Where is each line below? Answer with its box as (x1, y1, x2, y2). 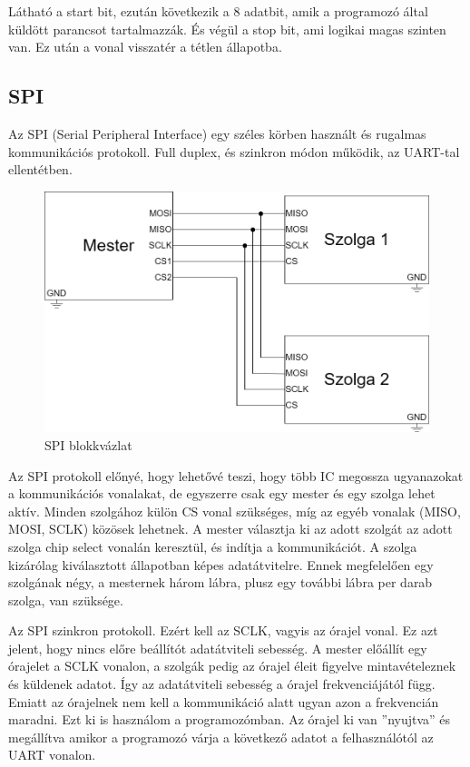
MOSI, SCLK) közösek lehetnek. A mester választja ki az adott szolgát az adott (8, 519, 453, 538)
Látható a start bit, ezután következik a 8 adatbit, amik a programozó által (8, 2, 428, 20)
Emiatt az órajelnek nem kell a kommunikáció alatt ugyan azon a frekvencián (8, 692, 439, 711)
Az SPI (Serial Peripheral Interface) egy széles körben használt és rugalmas (8, 123, 426, 143)
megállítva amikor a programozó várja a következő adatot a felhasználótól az (8, 727, 434, 746)
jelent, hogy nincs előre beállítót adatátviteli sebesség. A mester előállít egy (8, 638, 427, 657)
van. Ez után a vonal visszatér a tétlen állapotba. (8, 37, 282, 56)
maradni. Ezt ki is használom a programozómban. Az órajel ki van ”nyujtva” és (8, 710, 451, 729)
